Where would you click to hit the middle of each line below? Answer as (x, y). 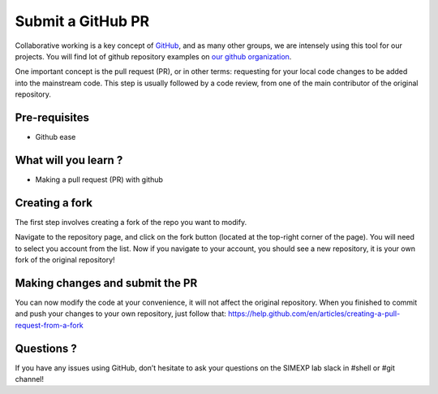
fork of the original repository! (65, 260)
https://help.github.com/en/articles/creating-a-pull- (314, 314)
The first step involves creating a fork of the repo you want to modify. (131, 222)
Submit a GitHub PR (82, 21)
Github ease (56, 137)
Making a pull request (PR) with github (99, 180)
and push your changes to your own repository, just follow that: (121, 314)
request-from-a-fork (49, 325)
